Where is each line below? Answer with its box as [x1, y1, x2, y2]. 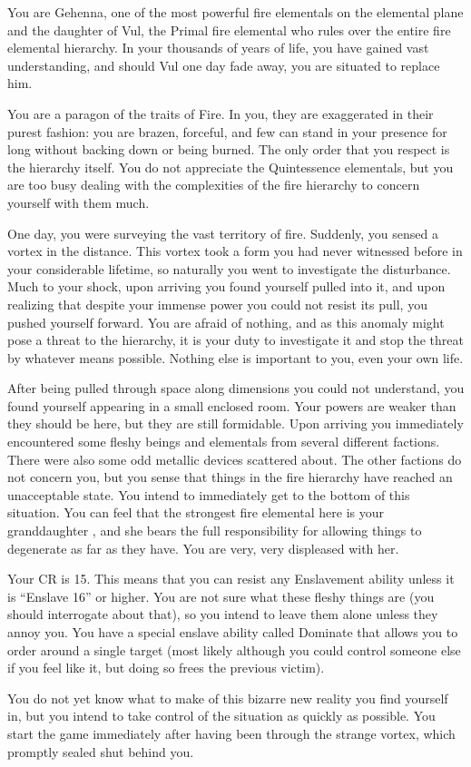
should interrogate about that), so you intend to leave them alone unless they [7, 605, 438, 624]
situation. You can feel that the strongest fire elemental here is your [7, 503, 385, 522]
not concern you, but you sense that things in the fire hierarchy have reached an [7, 467, 453, 487]
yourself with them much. [7, 192, 150, 211]
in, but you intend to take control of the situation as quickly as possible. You [7, 706, 436, 725]
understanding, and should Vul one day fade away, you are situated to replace [7, 55, 440, 74]
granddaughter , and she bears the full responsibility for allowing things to [7, 521, 422, 540]
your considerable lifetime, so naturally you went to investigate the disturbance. [7, 259, 451, 278]
